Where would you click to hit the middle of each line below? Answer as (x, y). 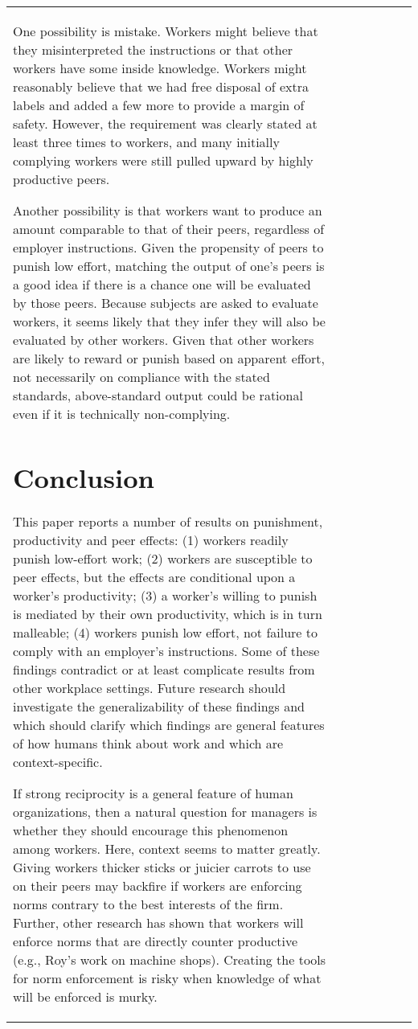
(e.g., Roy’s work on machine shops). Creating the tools (170, 960)
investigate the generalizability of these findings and (159, 707)
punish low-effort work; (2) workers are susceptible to (163, 559)
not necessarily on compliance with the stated (141, 377)
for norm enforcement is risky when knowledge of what (167, 978)
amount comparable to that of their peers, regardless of (169, 229)
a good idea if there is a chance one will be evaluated (162, 284)
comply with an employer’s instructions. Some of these (166, 651)
